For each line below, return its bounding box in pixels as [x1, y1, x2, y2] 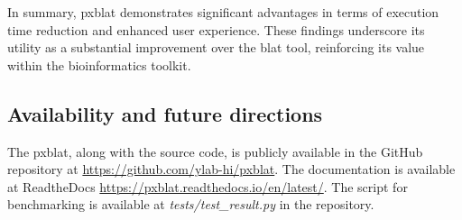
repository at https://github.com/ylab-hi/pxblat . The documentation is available [7, 160, 456, 179]
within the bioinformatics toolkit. [7, 55, 191, 74]
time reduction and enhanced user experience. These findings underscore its [7, 20, 425, 39]
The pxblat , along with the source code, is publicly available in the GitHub [7, 142, 423, 160]
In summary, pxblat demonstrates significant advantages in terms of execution [7, 3, 439, 21]
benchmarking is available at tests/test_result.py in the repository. [7, 195, 374, 214]
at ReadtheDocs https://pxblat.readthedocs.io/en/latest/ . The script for [7, 177, 408, 196]
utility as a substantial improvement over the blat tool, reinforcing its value [7, 38, 425, 57]
